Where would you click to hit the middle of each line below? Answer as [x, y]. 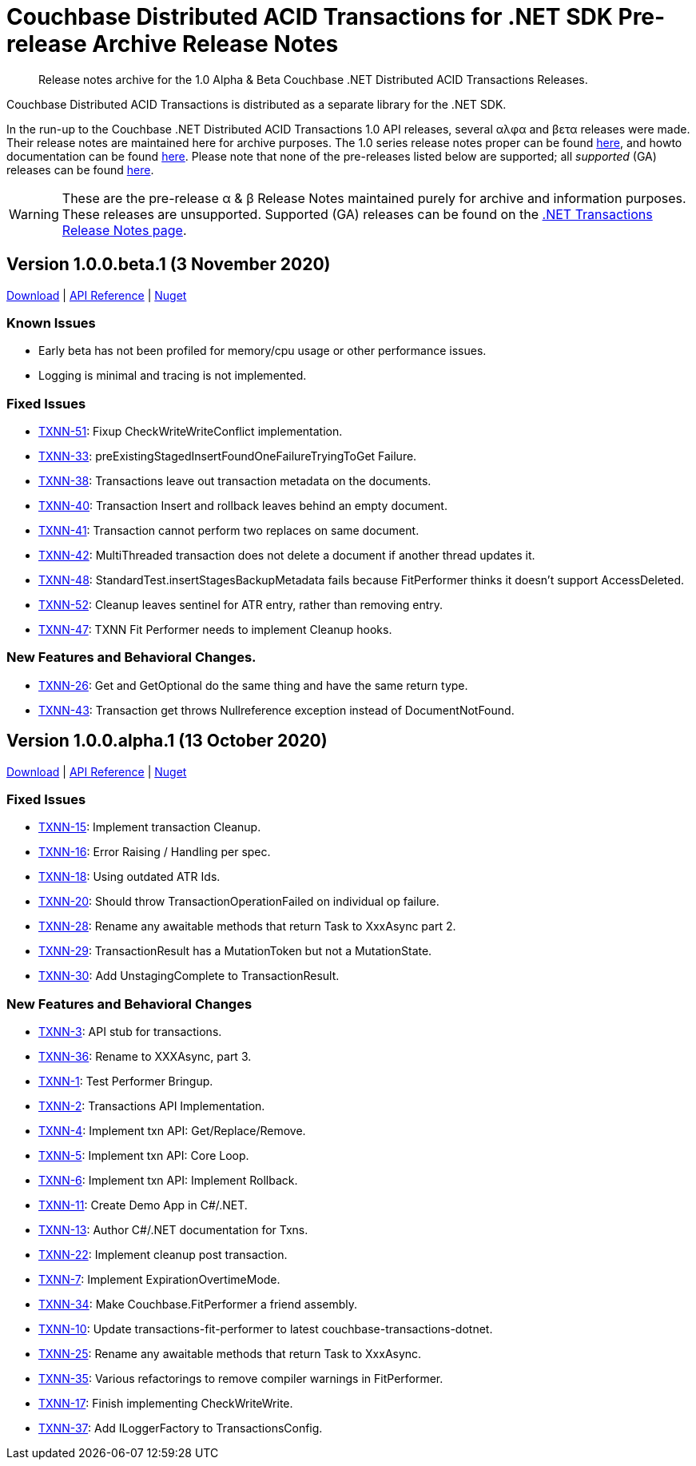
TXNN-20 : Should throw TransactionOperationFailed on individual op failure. [239, 902]
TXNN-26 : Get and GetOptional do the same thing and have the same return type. [253, 685]
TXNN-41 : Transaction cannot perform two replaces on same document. [229, 531]
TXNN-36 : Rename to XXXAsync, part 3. [145, 1057]
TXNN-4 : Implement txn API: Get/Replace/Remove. [172, 1131]
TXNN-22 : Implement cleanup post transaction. [163, 1255]
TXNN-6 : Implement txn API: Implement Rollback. [168, 1181]
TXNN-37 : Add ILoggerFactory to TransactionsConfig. [181, 1428]
